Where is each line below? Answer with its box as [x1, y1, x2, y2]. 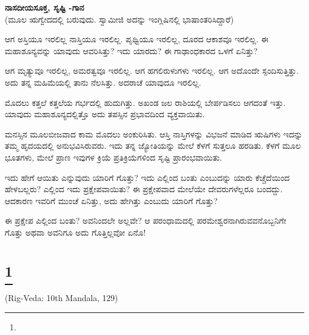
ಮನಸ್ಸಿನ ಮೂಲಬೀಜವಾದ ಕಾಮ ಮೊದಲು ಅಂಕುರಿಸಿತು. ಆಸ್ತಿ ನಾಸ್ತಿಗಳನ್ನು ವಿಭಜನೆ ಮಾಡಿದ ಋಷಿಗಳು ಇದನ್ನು [5, 127, 303, 140]
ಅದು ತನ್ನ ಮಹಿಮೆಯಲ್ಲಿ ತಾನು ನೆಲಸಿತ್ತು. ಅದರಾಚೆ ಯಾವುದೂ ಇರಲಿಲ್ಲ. [5, 76, 201, 88]
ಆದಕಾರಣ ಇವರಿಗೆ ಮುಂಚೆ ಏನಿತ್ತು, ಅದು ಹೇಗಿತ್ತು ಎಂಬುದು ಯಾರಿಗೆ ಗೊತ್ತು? [5, 194, 218, 206]
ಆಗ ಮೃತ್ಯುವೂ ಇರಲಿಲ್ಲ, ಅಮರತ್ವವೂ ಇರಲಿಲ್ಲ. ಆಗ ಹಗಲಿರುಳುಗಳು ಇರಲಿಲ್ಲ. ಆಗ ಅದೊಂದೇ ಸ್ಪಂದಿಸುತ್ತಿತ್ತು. [5, 64, 299, 77]
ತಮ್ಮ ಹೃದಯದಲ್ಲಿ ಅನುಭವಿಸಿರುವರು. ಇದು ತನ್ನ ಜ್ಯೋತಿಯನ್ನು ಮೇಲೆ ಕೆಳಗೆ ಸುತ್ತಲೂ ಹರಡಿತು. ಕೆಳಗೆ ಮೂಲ [5, 139, 301, 152]
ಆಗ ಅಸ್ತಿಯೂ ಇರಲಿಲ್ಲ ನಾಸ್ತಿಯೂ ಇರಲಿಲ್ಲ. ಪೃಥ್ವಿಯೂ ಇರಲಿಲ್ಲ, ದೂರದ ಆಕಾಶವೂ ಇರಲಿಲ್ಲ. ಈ [5, 33, 269, 45]
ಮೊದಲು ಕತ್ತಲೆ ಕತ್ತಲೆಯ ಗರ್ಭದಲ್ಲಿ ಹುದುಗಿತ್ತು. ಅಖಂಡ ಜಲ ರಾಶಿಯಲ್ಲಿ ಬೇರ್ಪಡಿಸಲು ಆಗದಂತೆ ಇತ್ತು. [5, 96, 286, 108]
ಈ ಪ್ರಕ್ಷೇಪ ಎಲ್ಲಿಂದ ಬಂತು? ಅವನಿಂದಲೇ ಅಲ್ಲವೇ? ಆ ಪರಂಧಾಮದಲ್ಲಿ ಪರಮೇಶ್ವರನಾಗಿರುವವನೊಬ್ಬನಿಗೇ [5, 214, 286, 227]
